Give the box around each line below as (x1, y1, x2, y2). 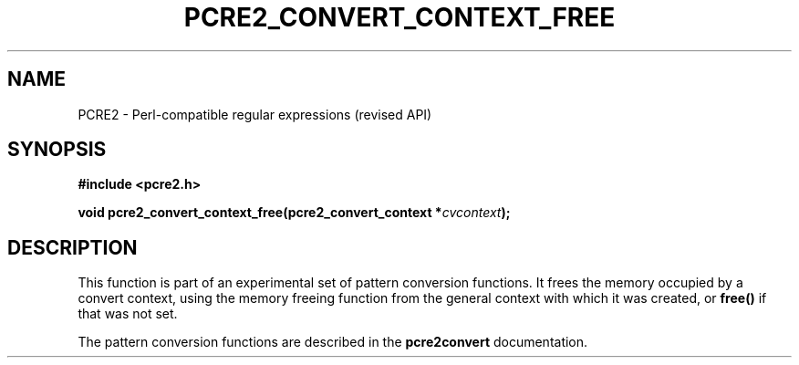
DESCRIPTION (7, 235, 138, 259)
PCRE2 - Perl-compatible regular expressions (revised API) (78, 106, 432, 122)
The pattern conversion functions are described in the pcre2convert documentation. (78, 334, 588, 350)
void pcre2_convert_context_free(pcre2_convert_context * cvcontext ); (78, 204, 511, 221)
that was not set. (78, 306, 178, 322)
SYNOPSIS (7, 138, 107, 162)
